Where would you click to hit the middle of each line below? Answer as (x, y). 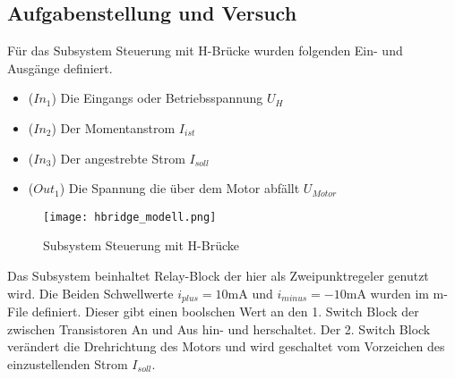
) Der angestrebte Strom (118, 158)
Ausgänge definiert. (60, 67)
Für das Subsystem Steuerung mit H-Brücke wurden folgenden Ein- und (205, 51)
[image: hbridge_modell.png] (130, 217)
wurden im (399, 293)
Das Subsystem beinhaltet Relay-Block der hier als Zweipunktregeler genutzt (218, 276)
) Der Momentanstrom (113, 127)
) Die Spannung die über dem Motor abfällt (180, 188)
